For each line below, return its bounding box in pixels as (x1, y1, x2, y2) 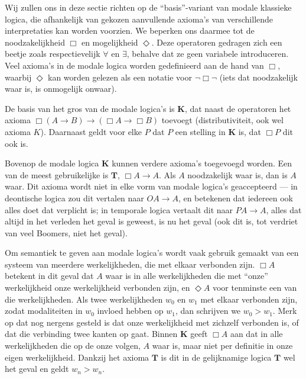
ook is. (5, 137, 28, 149)
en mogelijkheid (81, 36, 138, 48)
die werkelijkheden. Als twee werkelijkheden (5, 293, 163, 305)
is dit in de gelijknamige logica (161, 351, 272, 363)
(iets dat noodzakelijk (219, 70, 298, 83)
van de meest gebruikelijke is (5, 168, 109, 181)
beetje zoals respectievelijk (5, 47, 100, 60)
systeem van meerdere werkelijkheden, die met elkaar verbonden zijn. (5, 258, 255, 270)
